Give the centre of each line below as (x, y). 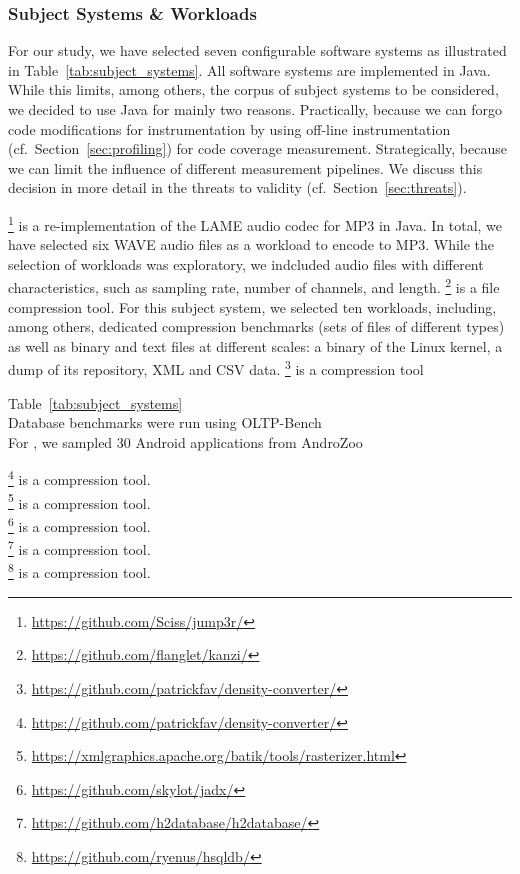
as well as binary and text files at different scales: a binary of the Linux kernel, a (255, 345)
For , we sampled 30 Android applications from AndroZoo (185, 441)
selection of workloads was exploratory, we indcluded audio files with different (246, 263)
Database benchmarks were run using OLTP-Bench (165, 422)
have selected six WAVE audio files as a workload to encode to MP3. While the (251, 244)
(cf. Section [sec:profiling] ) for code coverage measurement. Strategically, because (257, 148)
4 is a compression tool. (79, 478)
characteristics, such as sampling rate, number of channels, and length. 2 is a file (254, 286)
